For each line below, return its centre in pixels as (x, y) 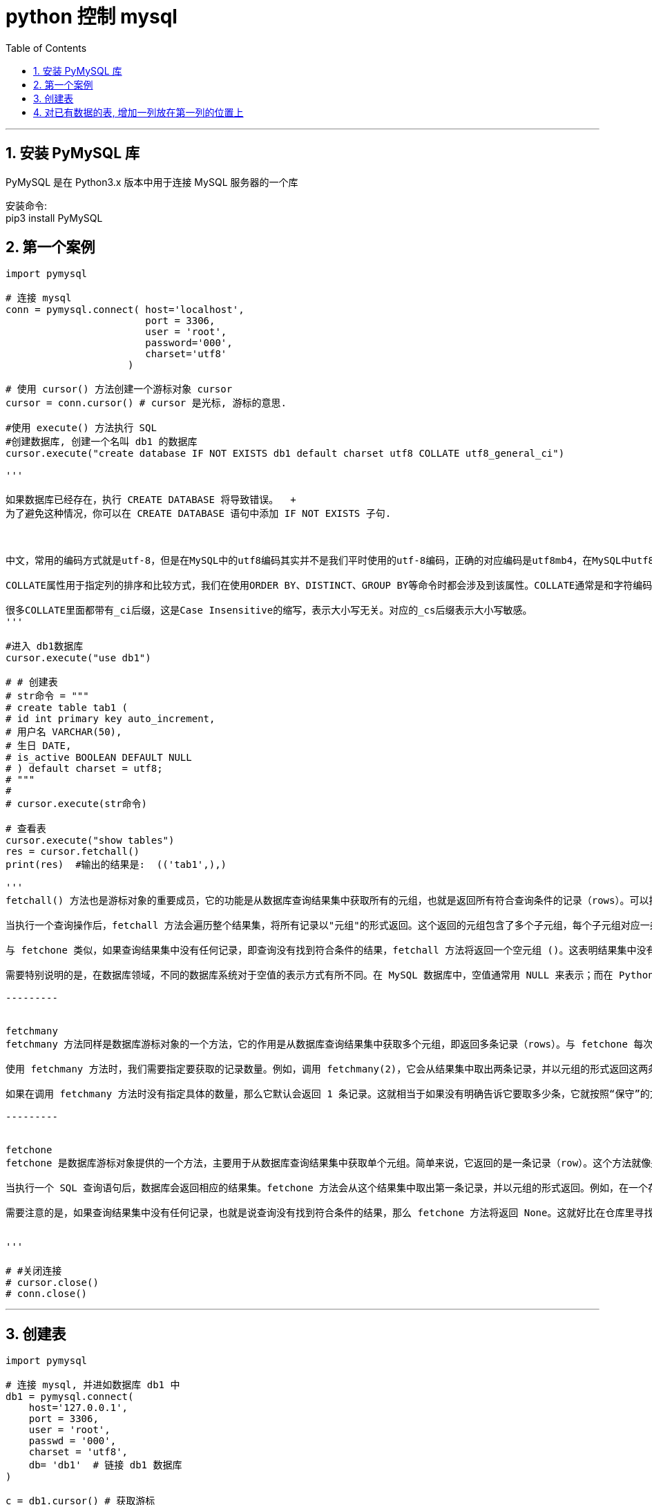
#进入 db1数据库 (45, 646)
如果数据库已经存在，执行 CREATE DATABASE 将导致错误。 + (151, 500)
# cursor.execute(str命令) (77, 804)
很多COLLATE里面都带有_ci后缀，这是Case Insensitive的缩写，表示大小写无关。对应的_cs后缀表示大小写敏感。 (269, 610)
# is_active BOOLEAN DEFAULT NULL (99, 758)
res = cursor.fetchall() (73, 852)
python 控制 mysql (92, 17)
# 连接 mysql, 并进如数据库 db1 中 (93, 1385)
